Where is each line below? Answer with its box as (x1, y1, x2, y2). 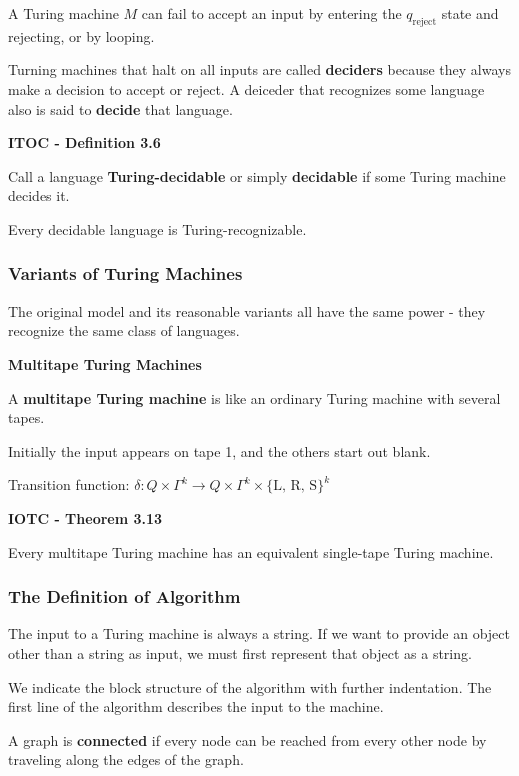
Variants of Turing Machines (8, 261, 243, 286)
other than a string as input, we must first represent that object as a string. (8, 642, 472, 663)
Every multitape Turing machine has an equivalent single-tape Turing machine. (8, 541, 494, 562)
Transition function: (8, 474, 130, 495)
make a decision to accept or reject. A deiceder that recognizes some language (8, 78, 485, 99)
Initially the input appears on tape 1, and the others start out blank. (8, 440, 431, 461)
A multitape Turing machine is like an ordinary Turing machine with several (8, 387, 501, 408)
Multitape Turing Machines (8, 353, 202, 374)
